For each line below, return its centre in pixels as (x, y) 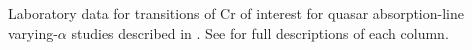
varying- (33, 32)
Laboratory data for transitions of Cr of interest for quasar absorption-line (236, 13)
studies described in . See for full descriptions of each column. (260, 32)
